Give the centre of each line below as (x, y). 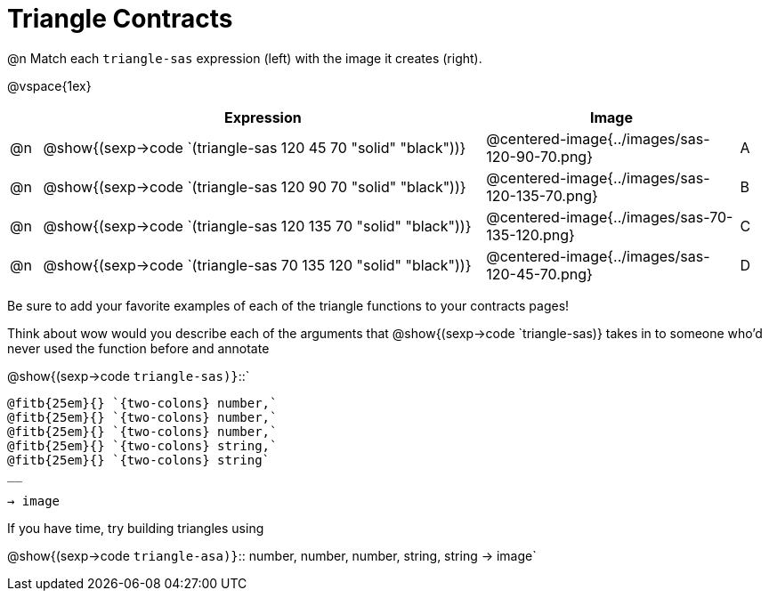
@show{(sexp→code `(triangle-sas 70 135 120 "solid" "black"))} (257, 265)
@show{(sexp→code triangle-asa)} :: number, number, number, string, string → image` (272, 555)
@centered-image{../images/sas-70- (610, 217)
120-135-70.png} (542, 195)
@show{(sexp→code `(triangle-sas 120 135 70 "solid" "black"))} (257, 226)
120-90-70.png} (539, 156)
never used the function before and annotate (138, 348)
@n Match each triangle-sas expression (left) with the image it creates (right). (245, 58)
